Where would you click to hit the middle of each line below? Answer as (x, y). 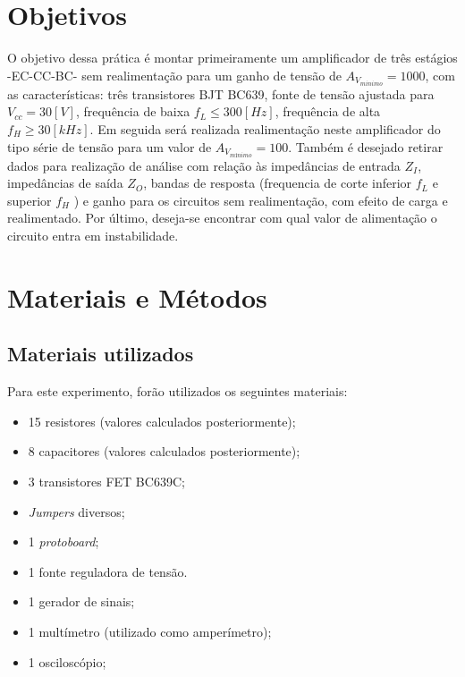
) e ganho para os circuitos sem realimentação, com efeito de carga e (261, 200)
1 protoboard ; (63, 542)
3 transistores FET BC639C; (106, 482)
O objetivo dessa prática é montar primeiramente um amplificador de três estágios (232, 58)
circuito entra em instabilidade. (93, 236)
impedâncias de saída (65, 183)
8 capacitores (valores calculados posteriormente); (164, 451)
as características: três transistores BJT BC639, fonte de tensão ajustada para (221, 93)
